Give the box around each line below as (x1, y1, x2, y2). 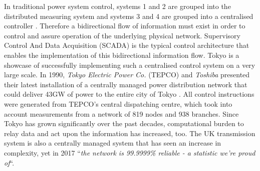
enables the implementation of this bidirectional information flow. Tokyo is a (4, 49, 239, 60)
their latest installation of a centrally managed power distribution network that (4, 79, 247, 89)
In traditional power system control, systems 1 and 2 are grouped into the (4, 1, 231, 11)
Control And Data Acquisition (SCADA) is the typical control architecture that (4, 40, 249, 50)
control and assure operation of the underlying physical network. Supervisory (4, 30, 240, 40)
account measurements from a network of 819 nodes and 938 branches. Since (4, 108, 239, 119)
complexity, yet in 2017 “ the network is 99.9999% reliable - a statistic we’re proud (4, 147, 255, 158)
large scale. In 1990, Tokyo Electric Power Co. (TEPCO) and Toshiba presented (4, 69, 250, 80)
